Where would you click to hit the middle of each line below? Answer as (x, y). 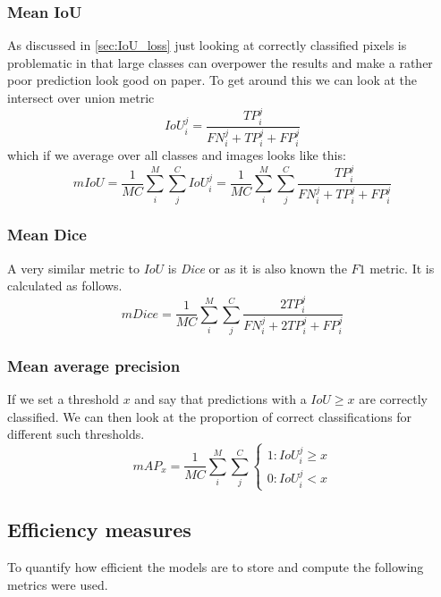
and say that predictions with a (220, 399)
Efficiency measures (99, 530)
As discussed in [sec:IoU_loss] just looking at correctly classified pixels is (207, 45)
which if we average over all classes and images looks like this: (177, 154)
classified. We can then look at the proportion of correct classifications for (210, 416)
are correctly (393, 399)
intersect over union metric (81, 97)
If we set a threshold (64, 399)
